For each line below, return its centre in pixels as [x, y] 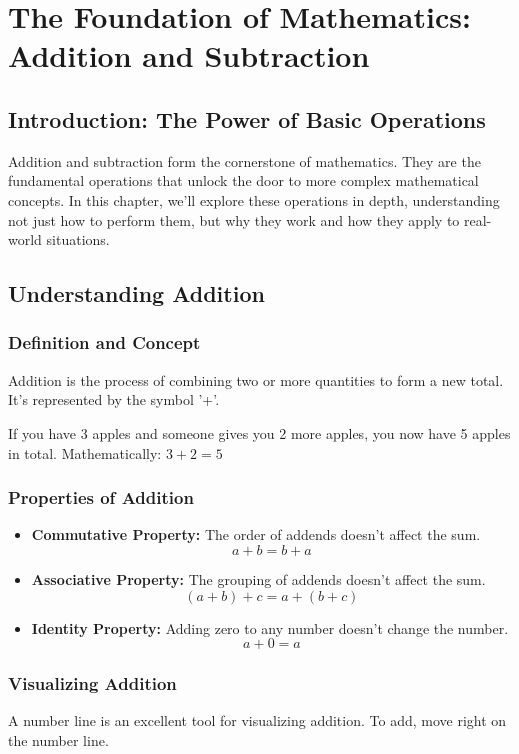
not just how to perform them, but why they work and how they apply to [234, 219]
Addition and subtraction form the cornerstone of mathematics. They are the [244, 160]
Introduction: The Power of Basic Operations [247, 118]
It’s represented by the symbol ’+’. [114, 399]
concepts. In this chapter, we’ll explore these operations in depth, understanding [254, 199]
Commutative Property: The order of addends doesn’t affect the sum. [256, 534]
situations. [78, 239]
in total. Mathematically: [85, 452]
